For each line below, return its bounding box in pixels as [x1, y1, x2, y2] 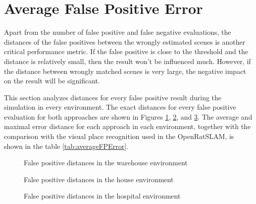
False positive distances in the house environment [24, 174, 174, 184]
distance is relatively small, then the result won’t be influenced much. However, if [4, 56, 251, 66]
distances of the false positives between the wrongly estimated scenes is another [4, 36, 246, 47]
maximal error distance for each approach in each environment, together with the [4, 121, 251, 132]
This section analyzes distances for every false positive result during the [4, 92, 222, 102]
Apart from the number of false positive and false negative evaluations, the [4, 27, 231, 37]
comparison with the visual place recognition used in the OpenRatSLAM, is [4, 131, 234, 141]
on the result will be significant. [4, 75, 100, 86]
